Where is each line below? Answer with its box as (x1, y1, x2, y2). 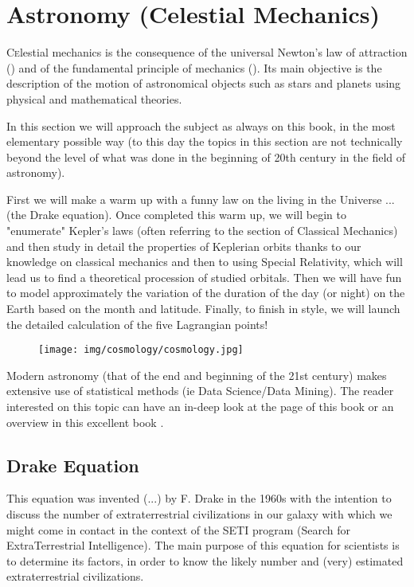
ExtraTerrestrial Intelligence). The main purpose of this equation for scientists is (6, 537, 400, 554)
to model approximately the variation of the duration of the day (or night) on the (6, 284, 405, 301)
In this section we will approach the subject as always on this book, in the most (6, 117, 396, 134)
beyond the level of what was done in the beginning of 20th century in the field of (6, 148, 406, 165)
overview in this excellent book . (6, 413, 164, 430)
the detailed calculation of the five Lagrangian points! (6, 315, 268, 332)
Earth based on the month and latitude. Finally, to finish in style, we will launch (6, 300, 400, 317)
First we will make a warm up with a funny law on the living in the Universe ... (6, 190, 395, 207)
